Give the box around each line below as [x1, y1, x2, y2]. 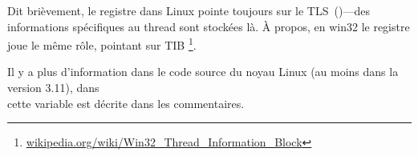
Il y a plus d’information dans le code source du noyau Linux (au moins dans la [7, 63, 399, 80]
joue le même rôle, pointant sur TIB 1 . [7, 34, 197, 53]
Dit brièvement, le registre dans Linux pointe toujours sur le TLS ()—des [7, 2, 370, 18]
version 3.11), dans [7, 79, 99, 96]
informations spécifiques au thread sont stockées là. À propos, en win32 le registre [7, 18, 410, 34]
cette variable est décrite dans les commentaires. [7, 94, 245, 111]
